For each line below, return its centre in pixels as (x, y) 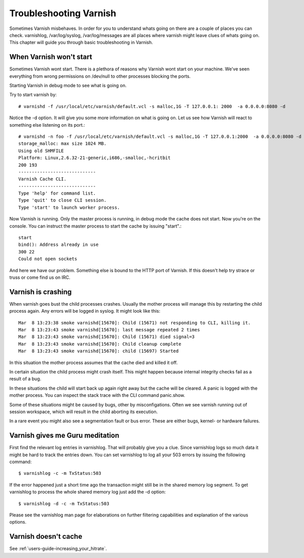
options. (18, 522)
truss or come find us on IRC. (40, 277)
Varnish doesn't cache (46, 536)
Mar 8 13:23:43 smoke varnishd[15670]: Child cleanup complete (100, 344)
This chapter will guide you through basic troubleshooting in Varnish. (81, 43)
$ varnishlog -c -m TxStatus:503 (60, 473)
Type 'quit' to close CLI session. (63, 200)
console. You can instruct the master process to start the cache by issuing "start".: (96, 226)
